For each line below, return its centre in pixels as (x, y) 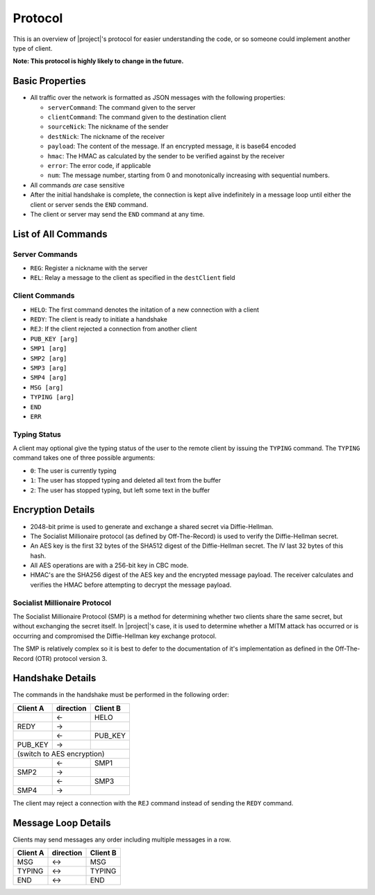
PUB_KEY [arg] (54, 339)
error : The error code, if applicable (99, 165)
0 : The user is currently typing (74, 470)
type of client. (33, 48)
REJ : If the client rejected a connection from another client (114, 329)
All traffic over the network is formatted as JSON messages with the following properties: (158, 98)
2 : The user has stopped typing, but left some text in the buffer (120, 490)
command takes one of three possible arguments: (84, 458)
